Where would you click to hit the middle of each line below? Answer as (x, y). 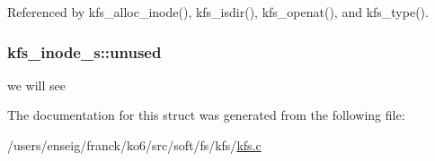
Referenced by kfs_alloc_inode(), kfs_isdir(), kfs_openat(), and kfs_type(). (218, 12)
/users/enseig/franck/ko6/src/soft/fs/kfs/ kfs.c (134, 145)
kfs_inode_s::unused (84, 51)
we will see (36, 85)
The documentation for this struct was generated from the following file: (206, 115)
